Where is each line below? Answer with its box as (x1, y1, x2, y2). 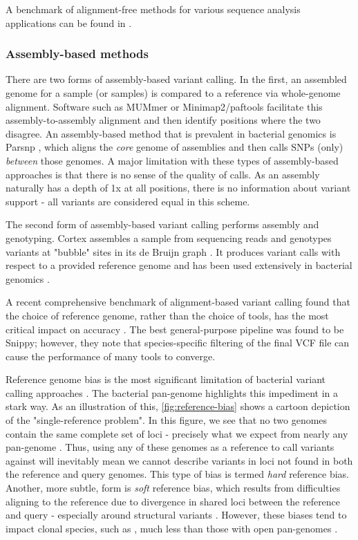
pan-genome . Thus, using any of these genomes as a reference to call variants (6, 440, 335, 454)
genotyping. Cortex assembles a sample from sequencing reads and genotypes (6, 230, 332, 245)
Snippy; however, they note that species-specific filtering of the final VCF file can (6, 335, 350, 350)
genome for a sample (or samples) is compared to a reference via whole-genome (6, 86, 341, 100)
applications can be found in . (6, 15, 132, 30)
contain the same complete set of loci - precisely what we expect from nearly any (6, 426, 348, 440)
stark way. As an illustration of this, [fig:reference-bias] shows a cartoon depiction (6, 399, 350, 413)
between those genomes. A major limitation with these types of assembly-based (6, 153, 339, 167)
